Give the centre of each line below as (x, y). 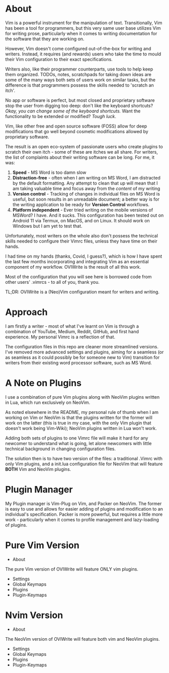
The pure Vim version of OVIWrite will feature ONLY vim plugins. (72, 569)
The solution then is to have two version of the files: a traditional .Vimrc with (84, 458)
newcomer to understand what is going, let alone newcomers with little (78, 443)
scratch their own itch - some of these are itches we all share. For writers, (82, 152)
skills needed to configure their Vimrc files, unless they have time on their (81, 241)
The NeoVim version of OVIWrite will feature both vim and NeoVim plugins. (82, 639)
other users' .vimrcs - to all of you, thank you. (52, 282)
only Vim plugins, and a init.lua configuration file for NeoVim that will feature (84, 464)
